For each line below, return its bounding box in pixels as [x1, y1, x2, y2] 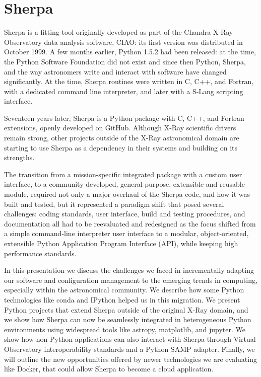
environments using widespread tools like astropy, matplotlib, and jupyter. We [4, 324, 245, 334]
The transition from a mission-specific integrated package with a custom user [4, 169, 242, 179]
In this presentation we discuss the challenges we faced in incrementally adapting [4, 265, 254, 275]
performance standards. [4, 248, 77, 258]
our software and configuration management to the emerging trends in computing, [4, 274, 257, 285]
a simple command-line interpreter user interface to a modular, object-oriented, [4, 228, 249, 239]
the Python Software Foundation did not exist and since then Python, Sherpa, [4, 56, 246, 66]
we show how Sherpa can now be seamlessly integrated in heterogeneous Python [4, 314, 251, 325]
